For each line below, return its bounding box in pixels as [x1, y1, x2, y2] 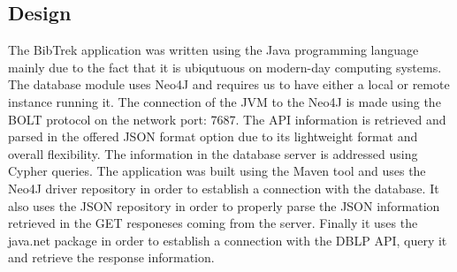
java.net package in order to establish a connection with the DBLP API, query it [8, 230, 447, 249]
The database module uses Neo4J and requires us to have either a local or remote [8, 75, 450, 94]
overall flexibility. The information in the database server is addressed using [8, 144, 418, 162]
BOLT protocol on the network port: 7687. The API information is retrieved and [8, 110, 446, 128]
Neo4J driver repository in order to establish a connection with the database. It [8, 178, 439, 197]
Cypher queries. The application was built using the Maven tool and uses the [8, 162, 426, 180]
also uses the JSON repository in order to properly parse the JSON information [8, 196, 440, 215]
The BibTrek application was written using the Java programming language [8, 41, 419, 59]
